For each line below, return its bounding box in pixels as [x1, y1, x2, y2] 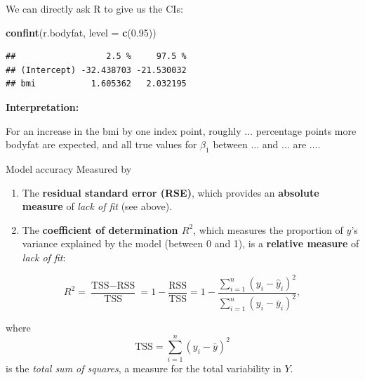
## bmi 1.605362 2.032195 [6, 79, 187, 89]
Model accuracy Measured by [6, 161, 132, 176]
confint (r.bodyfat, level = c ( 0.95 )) [6, 25, 157, 39]
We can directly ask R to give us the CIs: [6, 1, 183, 15]
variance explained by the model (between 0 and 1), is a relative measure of [22, 236, 359, 251]
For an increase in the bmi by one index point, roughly [6, 123, 241, 138]
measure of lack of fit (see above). [22, 199, 173, 214]
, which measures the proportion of [193, 222, 343, 237]
